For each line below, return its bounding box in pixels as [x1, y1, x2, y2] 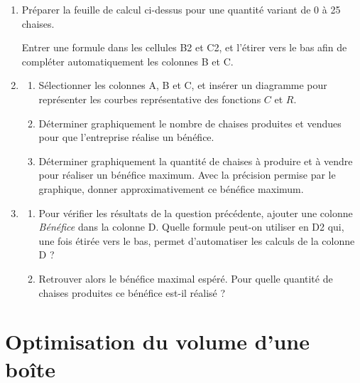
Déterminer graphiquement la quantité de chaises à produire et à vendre [38, 153, 353, 168]
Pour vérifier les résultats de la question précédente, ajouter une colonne [38, 205, 353, 220]
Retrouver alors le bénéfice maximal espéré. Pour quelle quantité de [38, 271, 333, 285]
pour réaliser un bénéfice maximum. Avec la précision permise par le [38, 167, 336, 182]
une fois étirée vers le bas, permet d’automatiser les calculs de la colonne [38, 233, 355, 248]
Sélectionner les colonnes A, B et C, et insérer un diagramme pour [38, 78, 327, 93]
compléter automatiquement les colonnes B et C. [21, 53, 234, 68]
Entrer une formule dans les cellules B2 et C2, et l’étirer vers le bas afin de [21, 40, 347, 55]
